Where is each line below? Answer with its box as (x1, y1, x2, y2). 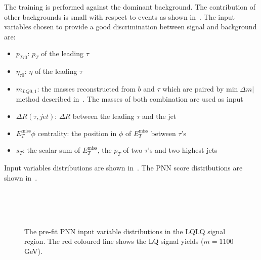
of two (123, 145, 143, 155)
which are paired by (162, 83, 224, 94)
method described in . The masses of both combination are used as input (16, 94, 243, 104)
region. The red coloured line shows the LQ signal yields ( (24, 236, 204, 246)
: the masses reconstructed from (37, 83, 136, 94)
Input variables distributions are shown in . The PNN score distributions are (4, 162, 243, 172)
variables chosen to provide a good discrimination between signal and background (4, 21, 257, 32)
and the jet (142, 110, 177, 121)
